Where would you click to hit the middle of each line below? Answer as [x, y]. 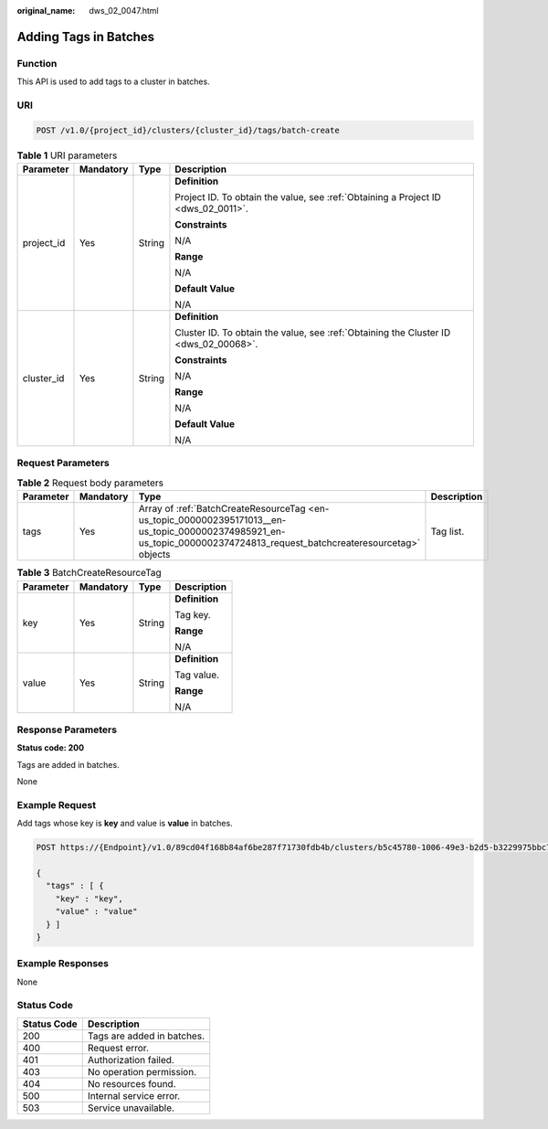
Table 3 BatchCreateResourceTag [89, 573]
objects [154, 555]
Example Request [56, 804]
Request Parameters [63, 463]
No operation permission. [142, 1071]
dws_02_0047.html [124, 11]
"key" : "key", [89, 899]
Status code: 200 [51, 748]
